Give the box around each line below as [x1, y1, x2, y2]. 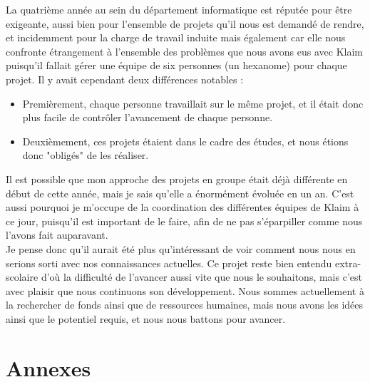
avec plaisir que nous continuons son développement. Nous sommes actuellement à [6, 283, 364, 298]
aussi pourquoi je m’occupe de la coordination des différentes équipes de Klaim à [6, 200, 359, 215]
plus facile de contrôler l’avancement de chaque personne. [22, 110, 273, 125]
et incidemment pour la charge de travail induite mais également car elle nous [6, 30, 346, 45]
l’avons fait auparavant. [6, 227, 108, 242]
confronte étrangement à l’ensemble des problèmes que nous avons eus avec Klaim [6, 43, 364, 58]
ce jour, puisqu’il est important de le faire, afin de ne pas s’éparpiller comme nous [6, 213, 363, 228]
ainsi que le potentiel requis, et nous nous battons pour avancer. [6, 311, 286, 326]
